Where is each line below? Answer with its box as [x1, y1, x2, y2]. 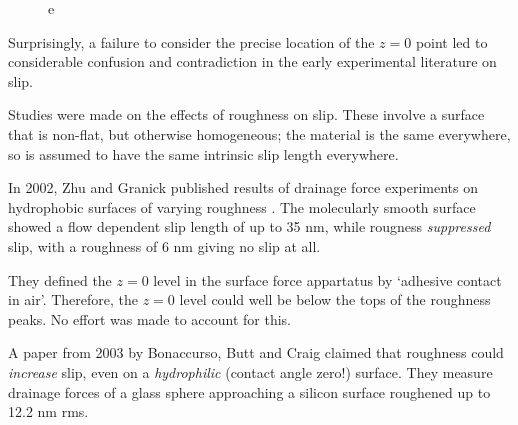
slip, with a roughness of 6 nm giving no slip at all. [8, 235, 321, 256]
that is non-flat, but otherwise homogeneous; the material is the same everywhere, [8, 123, 511, 144]
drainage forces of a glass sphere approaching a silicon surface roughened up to [8, 381, 491, 402]
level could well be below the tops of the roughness [179, 289, 491, 310]
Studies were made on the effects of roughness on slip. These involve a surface [8, 104, 485, 125]
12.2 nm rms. [8, 401, 89, 422]
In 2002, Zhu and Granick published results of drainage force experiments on [8, 177, 479, 198]
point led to [415, 31, 488, 52]
